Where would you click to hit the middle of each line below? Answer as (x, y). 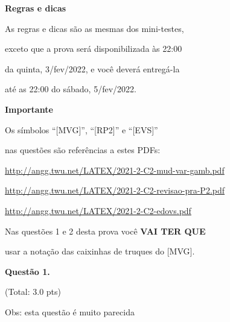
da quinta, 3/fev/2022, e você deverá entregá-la (92, 68)
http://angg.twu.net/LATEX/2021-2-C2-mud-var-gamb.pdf (115, 170)
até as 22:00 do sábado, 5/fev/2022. (71, 89)
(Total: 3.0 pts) (33, 292)
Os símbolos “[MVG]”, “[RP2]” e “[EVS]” (81, 129)
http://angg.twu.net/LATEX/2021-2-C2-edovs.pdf (98, 210)
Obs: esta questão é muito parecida (70, 311)
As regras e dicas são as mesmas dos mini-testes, (94, 28)
